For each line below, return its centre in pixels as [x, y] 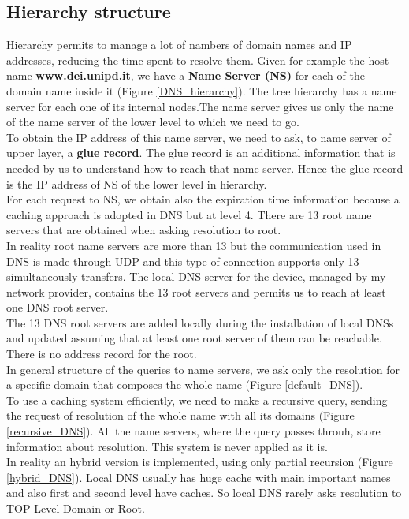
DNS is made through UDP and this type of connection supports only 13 [183, 261]
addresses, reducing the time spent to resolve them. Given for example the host [198, 60]
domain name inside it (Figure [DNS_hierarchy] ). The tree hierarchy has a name [202, 90]
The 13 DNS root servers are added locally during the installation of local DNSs [200, 322]
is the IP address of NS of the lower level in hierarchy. [137, 183]
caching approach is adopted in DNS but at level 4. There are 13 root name [189, 214]
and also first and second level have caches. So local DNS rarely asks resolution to [204, 493]
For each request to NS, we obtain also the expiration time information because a [203, 199]
